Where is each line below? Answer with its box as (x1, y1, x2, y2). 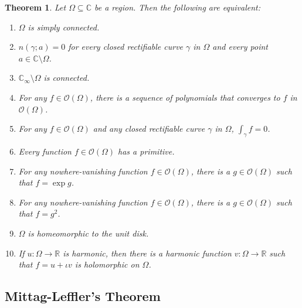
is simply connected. (28, 20, 100, 33)
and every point (212, 40, 268, 53)
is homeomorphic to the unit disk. (28, 227, 149, 239)
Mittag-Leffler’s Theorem (5, 287, 161, 305)
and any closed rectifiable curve (93, 122, 205, 135)
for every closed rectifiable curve (68, 40, 184, 53)
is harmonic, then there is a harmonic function (63, 247, 232, 259)
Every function (18, 145, 72, 157)
